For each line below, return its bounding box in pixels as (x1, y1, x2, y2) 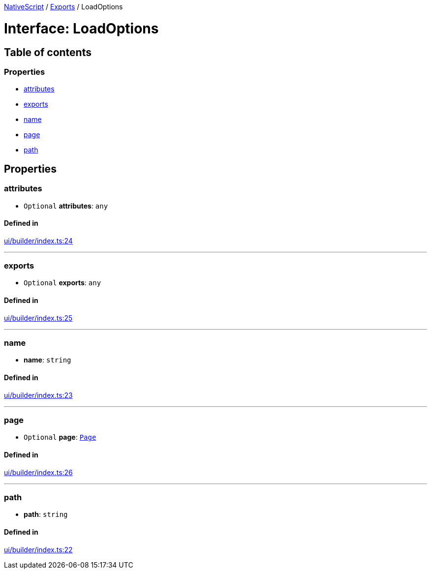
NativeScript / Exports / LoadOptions (4, 2, 123, 11)
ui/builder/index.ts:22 (4, 545, 73, 554)
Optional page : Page (24, 433, 96, 442)
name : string (24, 356, 71, 364)
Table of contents (4, 46, 92, 59)
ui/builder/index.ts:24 (4, 236, 73, 245)
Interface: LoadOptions (4, 20, 159, 37)
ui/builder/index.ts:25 (4, 313, 73, 322)
